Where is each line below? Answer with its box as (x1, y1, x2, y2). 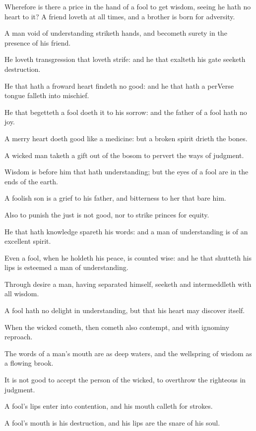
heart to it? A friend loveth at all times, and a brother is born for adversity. (4, 11, 235, 21)
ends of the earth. (4, 176, 58, 186)
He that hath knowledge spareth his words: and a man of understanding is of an (4, 226, 248, 236)
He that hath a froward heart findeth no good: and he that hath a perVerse (4, 80, 234, 91)
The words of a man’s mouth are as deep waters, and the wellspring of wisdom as (4, 348, 252, 358)
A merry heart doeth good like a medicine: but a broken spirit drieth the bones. (4, 133, 248, 143)
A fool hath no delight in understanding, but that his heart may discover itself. (4, 305, 245, 316)
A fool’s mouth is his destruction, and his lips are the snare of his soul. (4, 417, 220, 428)
